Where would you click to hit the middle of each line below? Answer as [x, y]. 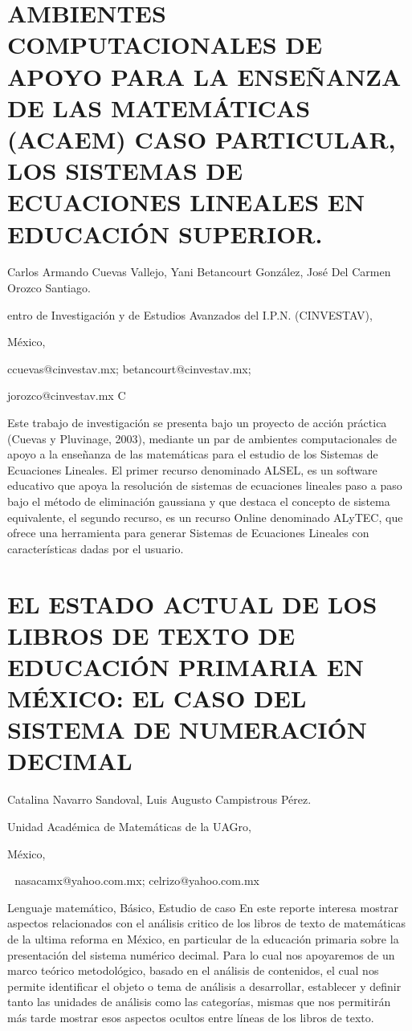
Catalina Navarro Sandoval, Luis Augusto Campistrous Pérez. [159, 799]
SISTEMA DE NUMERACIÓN [187, 729]
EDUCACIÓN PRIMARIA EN [186, 666]
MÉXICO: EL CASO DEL [157, 698]
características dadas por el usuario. [96, 548]
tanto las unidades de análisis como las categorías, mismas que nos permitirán [199, 1002]
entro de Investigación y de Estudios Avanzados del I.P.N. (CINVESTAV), [190, 314]
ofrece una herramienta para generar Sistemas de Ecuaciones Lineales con [188, 533]
